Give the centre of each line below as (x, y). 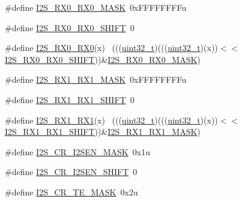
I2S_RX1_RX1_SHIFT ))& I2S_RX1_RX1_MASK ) (103, 132)
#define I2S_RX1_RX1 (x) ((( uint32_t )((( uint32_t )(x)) (111, 120)
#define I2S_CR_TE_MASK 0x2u (71, 192)
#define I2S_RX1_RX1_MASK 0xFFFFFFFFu (96, 79)
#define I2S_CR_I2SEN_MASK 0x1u (77, 151)
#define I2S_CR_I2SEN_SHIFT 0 (71, 172)
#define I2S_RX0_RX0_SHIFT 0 (70, 27)
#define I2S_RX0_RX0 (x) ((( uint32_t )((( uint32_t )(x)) (111, 48)
